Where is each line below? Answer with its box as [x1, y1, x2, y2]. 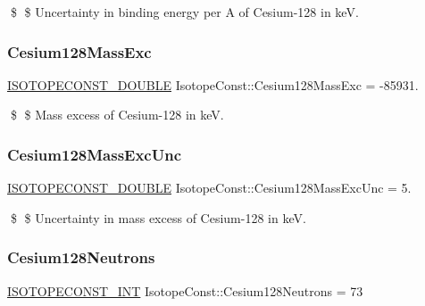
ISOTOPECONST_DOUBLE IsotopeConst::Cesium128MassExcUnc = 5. [7, 178, 412, 197]
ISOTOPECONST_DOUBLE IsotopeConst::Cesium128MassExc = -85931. [7, 75, 419, 94]
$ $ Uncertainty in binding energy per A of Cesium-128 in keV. [10, 3, 359, 21]
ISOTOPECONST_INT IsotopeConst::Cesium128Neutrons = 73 [7, 281, 363, 300]
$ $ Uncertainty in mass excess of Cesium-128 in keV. [10, 208, 306, 227]
